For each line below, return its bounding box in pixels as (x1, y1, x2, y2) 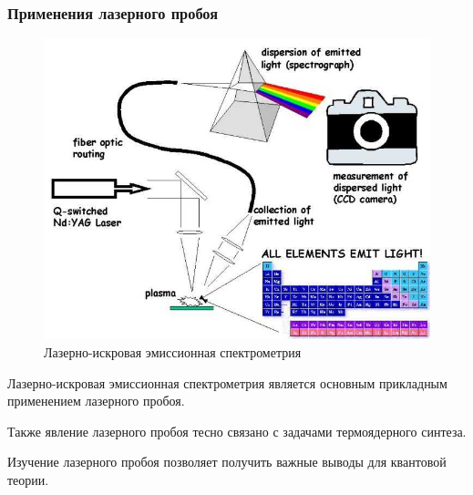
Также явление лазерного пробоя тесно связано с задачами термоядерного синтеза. (7, 421, 467, 440)
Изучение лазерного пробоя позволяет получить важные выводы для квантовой (7, 452, 447, 471)
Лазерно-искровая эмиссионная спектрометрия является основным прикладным (7, 373, 447, 392)
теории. (7, 470, 49, 490)
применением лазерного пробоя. (7, 391, 185, 410)
